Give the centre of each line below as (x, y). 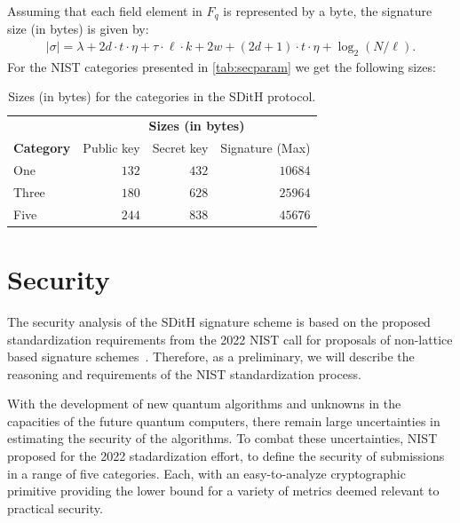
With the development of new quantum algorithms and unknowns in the (204, 404)
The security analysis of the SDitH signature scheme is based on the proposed (219, 321)
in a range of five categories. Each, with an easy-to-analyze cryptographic (206, 473)
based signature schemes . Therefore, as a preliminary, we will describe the (211, 357)
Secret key (180, 148)
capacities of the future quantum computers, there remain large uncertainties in (224, 420)
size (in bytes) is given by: (78, 29)
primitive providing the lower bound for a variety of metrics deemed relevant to (223, 491)
